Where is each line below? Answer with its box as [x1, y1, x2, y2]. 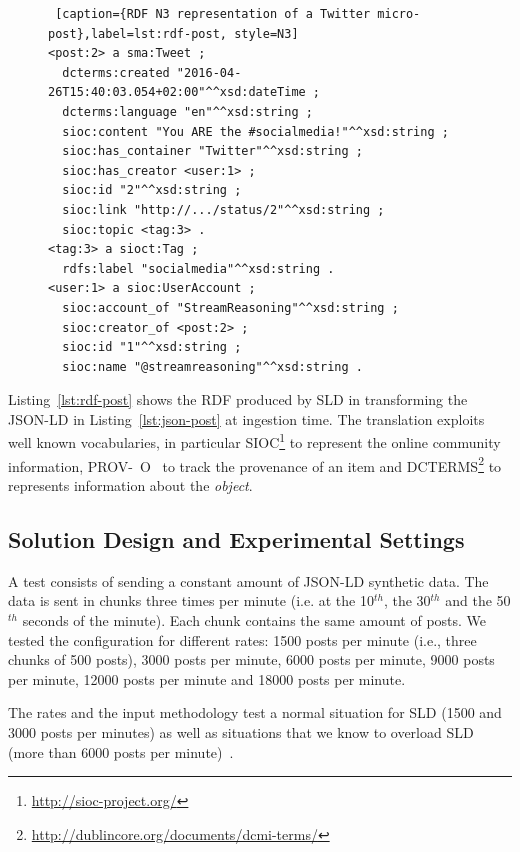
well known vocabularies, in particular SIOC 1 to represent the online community [8, 429, 501, 453]
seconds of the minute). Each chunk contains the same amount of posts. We [22, 609, 487, 630]
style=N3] [234, 26, 299, 41]
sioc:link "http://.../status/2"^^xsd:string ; [62, 202, 385, 217]
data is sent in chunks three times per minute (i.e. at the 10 [8, 590, 374, 611]
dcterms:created [62, 65, 170, 80]
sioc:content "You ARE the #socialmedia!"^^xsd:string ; [62, 124, 449, 139]
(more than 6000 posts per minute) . [8, 741, 234, 762]
